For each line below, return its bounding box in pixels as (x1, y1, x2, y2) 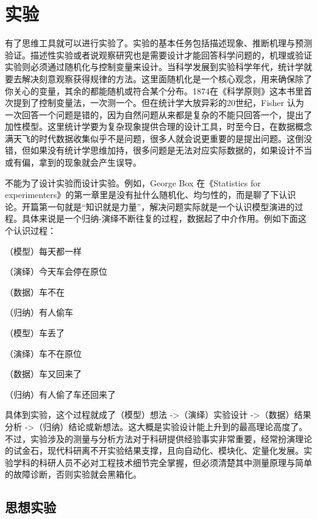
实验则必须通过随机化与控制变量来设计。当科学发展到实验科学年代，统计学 (5, 60, 304, 73)
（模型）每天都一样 (5, 244, 82, 257)
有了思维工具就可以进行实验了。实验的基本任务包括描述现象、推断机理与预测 (5, 37, 312, 49)
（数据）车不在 (5, 285, 65, 298)
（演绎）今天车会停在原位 (5, 265, 107, 278)
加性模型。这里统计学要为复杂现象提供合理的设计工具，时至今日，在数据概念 (5, 120, 312, 133)
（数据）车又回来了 (5, 367, 82, 380)
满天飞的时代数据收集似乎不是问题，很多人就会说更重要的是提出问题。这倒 (5, 132, 304, 144)
